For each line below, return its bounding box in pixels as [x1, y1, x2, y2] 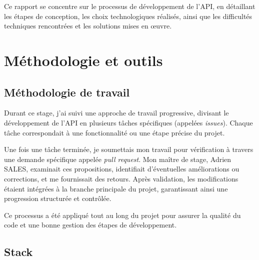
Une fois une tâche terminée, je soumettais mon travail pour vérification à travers [4, 144, 253, 154]
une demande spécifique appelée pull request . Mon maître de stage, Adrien [4, 153, 231, 164]
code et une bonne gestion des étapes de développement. [4, 219, 177, 230]
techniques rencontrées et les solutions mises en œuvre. [4, 20, 172, 31]
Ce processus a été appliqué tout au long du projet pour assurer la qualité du [4, 209, 241, 220]
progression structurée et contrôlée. [4, 193, 111, 203]
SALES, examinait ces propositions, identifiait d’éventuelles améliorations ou [4, 163, 239, 174]
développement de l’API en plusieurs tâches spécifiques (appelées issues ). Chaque [4, 117, 253, 127]
